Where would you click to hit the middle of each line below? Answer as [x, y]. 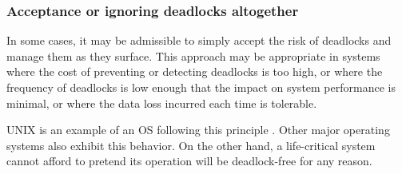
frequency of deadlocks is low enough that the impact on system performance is [201, 87]
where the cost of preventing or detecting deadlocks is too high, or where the [195, 71]
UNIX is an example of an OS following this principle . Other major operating [198, 130]
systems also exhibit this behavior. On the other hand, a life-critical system [191, 145]
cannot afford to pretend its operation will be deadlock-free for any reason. [189, 161]
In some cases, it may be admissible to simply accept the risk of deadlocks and [199, 40]
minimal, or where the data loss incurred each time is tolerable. [162, 103]
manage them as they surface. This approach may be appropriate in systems [193, 55]
